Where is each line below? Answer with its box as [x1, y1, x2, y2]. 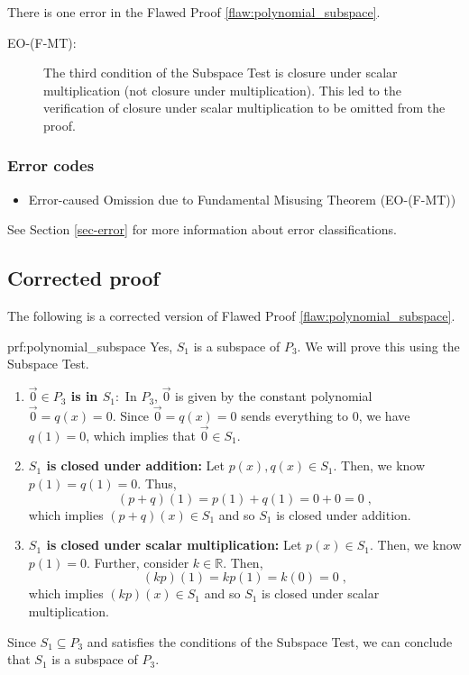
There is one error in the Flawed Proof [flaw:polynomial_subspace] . [7, 3, 381, 21]
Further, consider [94, 552, 189, 571]
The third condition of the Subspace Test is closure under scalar [43, 63, 398, 82]
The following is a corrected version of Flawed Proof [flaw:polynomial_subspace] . [7, 306, 455, 325]
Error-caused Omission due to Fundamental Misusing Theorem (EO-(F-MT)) [28, 189, 456, 208]
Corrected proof [7, 264, 160, 292]
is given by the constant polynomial [175, 387, 372, 406]
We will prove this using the [305, 336, 460, 355]
